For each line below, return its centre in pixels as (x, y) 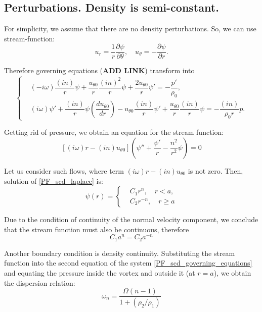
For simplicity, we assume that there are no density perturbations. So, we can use (130, 29)
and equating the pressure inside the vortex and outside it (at (100, 273)
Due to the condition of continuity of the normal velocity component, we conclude (131, 219)
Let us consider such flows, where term (64, 170)
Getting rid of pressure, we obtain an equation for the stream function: (114, 132)
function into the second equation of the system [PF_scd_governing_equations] (128, 263)
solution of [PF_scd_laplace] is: (54, 180)
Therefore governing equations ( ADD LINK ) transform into (99, 70)
